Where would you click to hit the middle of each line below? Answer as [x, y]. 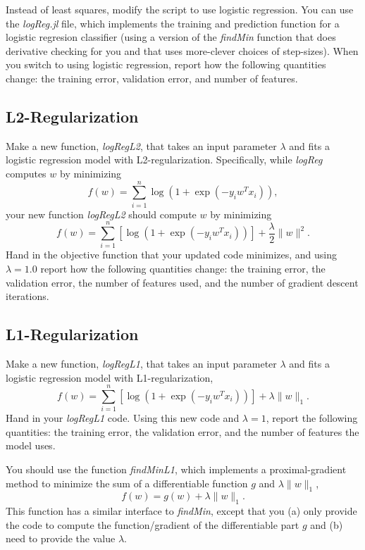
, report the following [312, 418]
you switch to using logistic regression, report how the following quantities [166, 64]
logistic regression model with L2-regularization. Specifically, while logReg [164, 160]
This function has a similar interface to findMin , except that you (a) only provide [181, 511]
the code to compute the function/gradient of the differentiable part [153, 524]
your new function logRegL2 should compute [101, 214]
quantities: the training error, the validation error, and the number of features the [182, 431]
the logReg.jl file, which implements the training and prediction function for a [173, 23]
